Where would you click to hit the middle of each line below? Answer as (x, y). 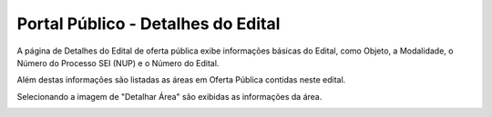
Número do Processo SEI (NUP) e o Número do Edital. (118, 63)
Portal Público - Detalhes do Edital (149, 24)
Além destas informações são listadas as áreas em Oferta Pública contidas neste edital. (181, 80)
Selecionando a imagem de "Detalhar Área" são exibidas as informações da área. (169, 96)
